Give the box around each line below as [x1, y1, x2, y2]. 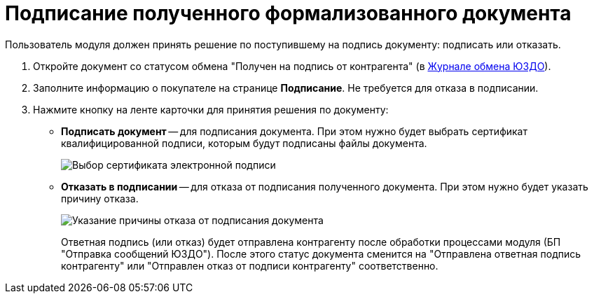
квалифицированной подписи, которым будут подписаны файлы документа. [61, 137, 427, 149]
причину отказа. [61, 192, 139, 204]
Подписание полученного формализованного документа [5, 1, 572, 25]
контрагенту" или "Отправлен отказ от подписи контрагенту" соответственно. [61, 259, 438, 272]
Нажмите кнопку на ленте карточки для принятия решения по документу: [33, 103, 389, 116]
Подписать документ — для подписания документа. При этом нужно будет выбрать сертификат [61, 125, 527, 137]
